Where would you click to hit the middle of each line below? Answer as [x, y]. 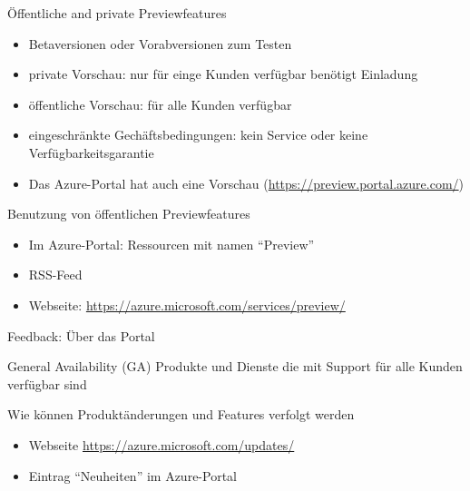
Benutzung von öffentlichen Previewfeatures [129, 214]
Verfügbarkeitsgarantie [91, 152]
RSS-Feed [55, 275]
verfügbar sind [47, 383]
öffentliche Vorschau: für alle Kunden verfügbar [160, 104]
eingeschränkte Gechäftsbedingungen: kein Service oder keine [198, 135]
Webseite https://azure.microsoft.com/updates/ [162, 444]
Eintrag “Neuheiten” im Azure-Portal [132, 475]
